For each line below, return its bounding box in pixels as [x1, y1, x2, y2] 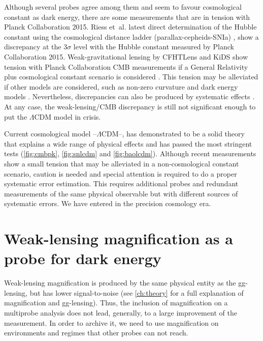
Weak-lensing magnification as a [4, 228, 233, 249]
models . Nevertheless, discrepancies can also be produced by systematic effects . [4, 91, 255, 102]
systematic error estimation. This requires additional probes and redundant [4, 178, 239, 189]
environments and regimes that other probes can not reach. [4, 327, 188, 338]
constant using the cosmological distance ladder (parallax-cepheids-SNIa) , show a [4, 31, 259, 42]
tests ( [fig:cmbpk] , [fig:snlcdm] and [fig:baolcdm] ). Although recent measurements [4, 148, 256, 159]
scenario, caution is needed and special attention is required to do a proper [4, 168, 237, 179]
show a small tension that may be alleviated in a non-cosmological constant [4, 158, 239, 168]
